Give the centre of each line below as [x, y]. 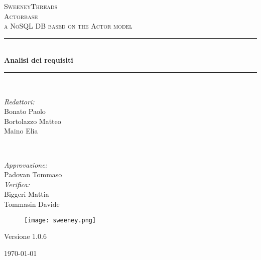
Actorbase [21, 16]
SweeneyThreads [31, 6]
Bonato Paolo [25, 111]
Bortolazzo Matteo [33, 121]
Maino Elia [21, 131]
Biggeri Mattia [27, 194]
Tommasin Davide [32, 204]
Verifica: [17, 184]
